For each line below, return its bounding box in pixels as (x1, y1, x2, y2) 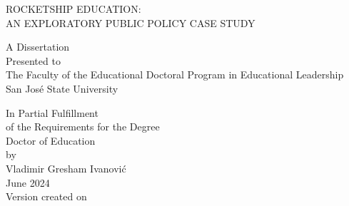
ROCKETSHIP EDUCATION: (6, 1, 141, 16)
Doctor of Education (6, 133, 96, 148)
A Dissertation (6, 39, 70, 54)
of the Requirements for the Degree (6, 119, 160, 134)
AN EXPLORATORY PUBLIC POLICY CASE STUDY (6, 15, 256, 30)
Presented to (6, 53, 61, 68)
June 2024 (6, 175, 50, 190)
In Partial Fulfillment (6, 105, 98, 120)
